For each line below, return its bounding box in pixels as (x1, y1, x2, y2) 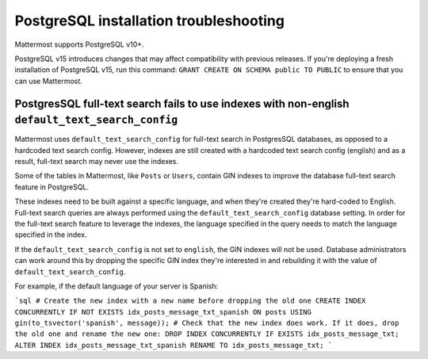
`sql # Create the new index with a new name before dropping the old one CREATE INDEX (14, 296, 366, 305)
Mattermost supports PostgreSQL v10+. (14, 40, 144, 49)
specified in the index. (14, 230, 87, 239)
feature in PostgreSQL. (14, 182, 90, 192)
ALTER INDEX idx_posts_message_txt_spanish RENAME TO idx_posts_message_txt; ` (14, 341, 333, 349)
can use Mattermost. (14, 76, 82, 86)
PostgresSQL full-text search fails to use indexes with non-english (14, 97, 350, 110)
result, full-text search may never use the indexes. (14, 157, 178, 166)
